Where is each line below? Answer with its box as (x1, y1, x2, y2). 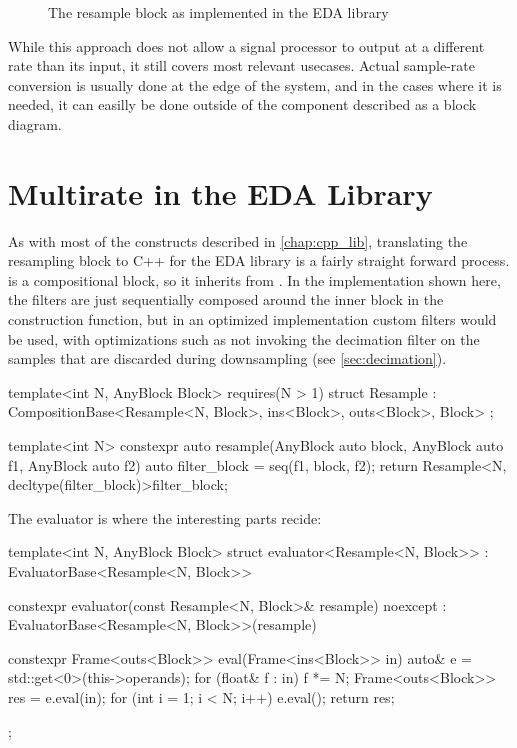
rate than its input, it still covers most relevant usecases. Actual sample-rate (8, 55, 475, 76)
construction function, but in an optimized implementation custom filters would (8, 309, 497, 330)
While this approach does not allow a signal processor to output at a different (8, 35, 485, 56)
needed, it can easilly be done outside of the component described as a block (8, 94, 477, 115)
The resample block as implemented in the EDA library (48, 2, 389, 22)
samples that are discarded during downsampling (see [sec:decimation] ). (8, 348, 447, 369)
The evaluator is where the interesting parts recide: (8, 507, 322, 528)
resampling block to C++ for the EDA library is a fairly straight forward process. (8, 250, 510, 271)
